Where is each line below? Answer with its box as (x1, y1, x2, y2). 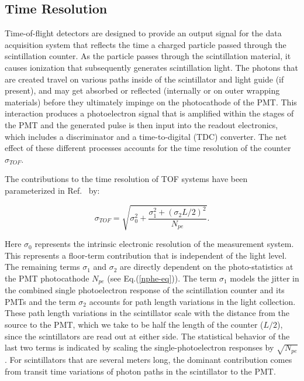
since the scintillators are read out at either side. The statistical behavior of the (5, 329, 290, 342)
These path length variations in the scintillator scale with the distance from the (5, 307, 289, 319)
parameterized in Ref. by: (5, 184, 100, 196)
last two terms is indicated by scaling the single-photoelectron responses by (5, 341, 274, 353)
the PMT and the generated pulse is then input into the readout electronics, (5, 118, 278, 131)
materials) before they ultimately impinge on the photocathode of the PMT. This (5, 95, 297, 108)
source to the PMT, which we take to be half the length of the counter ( (5, 318, 264, 331)
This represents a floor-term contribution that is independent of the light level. (5, 249, 287, 261)
